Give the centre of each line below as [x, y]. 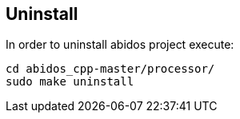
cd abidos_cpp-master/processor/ [110, 69]
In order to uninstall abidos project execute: [120, 45]
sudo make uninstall [70, 82]
